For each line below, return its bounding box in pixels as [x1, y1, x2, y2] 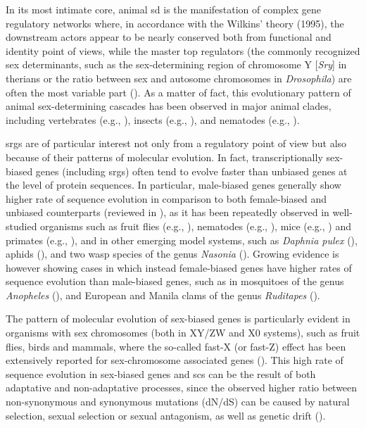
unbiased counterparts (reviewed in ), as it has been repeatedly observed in [6, 205, 329, 220]
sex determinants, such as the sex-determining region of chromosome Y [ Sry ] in [6, 57, 347, 72]
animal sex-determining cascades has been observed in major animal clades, [6, 99, 332, 113]
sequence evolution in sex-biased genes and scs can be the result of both [6, 366, 316, 381]
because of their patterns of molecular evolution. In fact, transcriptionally [6, 149, 323, 164]
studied [6, 218, 37, 233]
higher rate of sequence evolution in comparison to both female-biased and [6, 191, 327, 206]
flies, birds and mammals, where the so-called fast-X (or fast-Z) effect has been [6, 339, 346, 353]
